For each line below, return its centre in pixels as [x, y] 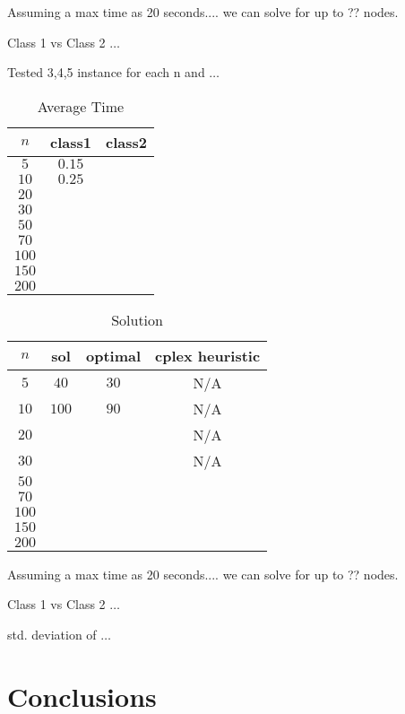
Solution [137, 319]
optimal [114, 355]
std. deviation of [52, 634]
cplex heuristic [208, 355]
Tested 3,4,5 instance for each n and [106, 72]
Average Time [81, 106]
